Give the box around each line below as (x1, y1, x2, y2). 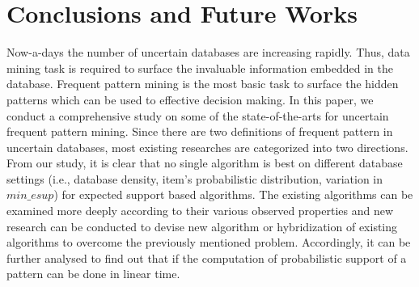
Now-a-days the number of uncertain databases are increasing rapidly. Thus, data (6, 44, 410, 61)
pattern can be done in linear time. (6, 265, 180, 282)
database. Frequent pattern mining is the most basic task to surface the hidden (6, 75, 399, 92)
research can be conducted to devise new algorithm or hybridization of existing (6, 217, 398, 234)
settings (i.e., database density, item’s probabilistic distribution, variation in (6, 170, 383, 187)
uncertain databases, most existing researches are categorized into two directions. (6, 138, 408, 155)
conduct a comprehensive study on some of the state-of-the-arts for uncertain (6, 107, 389, 124)
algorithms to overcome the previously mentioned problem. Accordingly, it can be (6, 234, 411, 251)
